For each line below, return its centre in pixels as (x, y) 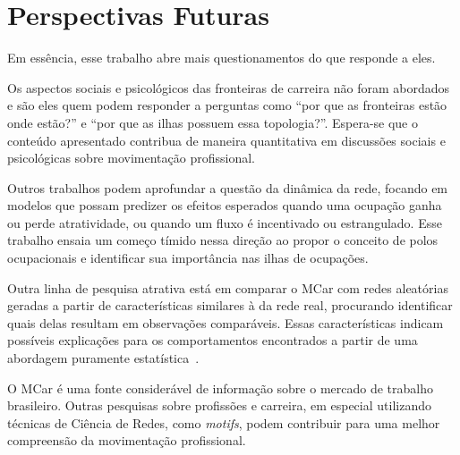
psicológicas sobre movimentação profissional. (131, 158)
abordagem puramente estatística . (103, 358)
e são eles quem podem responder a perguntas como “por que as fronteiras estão (227, 105)
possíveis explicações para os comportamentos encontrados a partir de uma (213, 340)
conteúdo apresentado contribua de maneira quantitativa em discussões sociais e (226, 140)
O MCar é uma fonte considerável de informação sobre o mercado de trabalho (220, 388)
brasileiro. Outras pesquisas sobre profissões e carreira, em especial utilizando (219, 405)
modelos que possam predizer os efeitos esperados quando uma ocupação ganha (225, 205)
